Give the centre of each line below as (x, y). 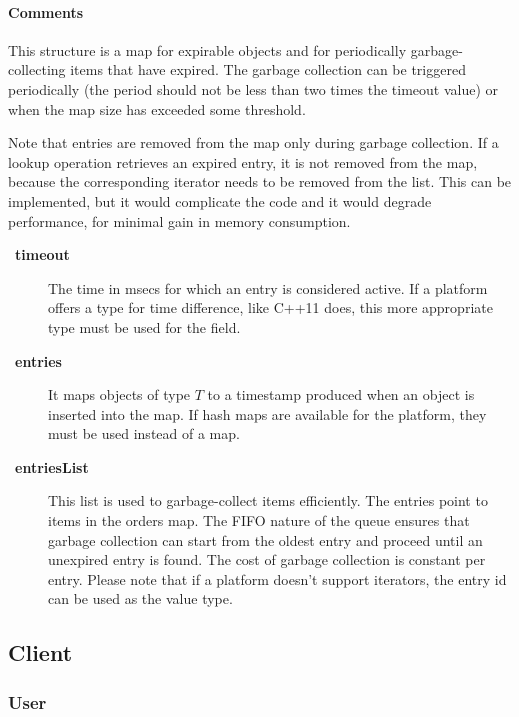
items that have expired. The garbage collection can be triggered (268, 69)
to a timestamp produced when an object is (341, 394)
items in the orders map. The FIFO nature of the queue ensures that (259, 520)
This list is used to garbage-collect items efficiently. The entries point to (268, 500)
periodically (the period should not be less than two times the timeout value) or (253, 88)
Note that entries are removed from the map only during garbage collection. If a (253, 142)
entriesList (52, 466)
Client (40, 652)
